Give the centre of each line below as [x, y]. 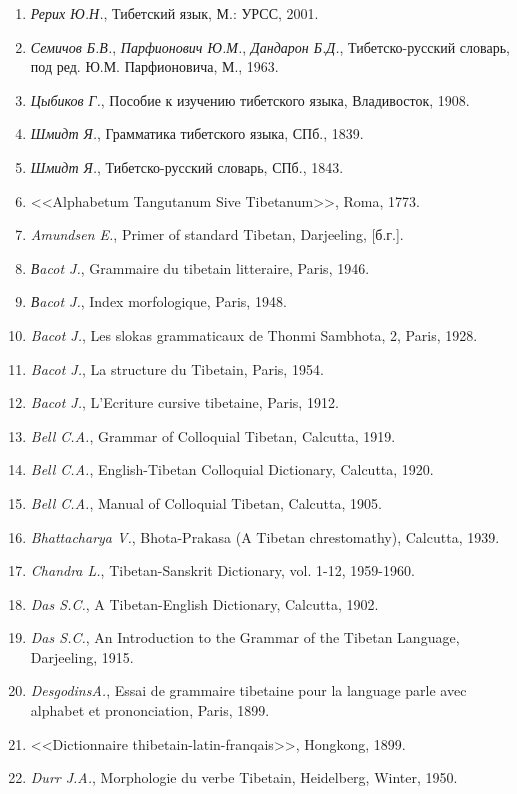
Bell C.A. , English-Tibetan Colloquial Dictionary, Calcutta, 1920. [232, 469]
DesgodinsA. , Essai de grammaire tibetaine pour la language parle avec [248, 690]
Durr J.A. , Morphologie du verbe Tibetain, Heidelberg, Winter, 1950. [244, 777]
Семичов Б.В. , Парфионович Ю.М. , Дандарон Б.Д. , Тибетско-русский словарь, [270, 46]
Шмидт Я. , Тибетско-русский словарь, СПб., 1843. [187, 166]
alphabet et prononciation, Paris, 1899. [150, 710]
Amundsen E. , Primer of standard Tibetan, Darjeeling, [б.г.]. [217, 234]
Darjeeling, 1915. [82, 656]
